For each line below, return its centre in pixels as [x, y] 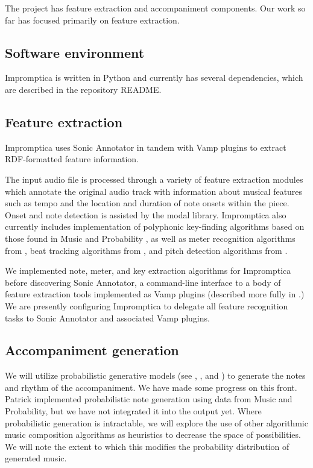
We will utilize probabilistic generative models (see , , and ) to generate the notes [155, 375]
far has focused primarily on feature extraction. [92, 20]
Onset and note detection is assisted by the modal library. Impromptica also [146, 214]
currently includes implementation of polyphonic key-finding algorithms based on [155, 226]
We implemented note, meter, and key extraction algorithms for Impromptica [148, 270]
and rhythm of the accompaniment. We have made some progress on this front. [151, 387]
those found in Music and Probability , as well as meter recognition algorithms [150, 238]
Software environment [75, 52]
